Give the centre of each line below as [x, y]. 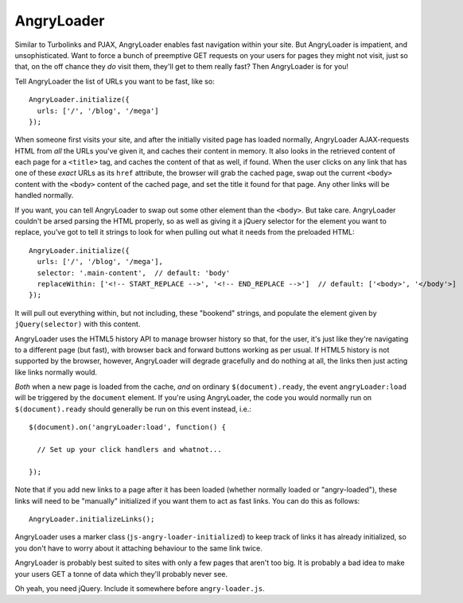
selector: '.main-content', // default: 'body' [134, 273]
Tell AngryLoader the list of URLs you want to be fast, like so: [115, 81]
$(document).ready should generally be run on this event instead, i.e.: [133, 409]
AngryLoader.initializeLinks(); [92, 519]
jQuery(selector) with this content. [78, 324]
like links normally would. [56, 372]
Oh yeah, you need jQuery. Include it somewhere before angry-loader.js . [140, 588]
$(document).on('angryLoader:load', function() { [128, 427]
